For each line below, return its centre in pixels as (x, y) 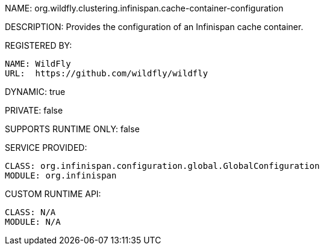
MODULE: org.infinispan (61, 175)
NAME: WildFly (38, 64)
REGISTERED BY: (39, 45)
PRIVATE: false (34, 110)
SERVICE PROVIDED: (46, 148)
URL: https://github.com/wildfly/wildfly (107, 73)
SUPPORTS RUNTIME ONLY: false (72, 129)
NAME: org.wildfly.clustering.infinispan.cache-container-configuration (144, 8)
